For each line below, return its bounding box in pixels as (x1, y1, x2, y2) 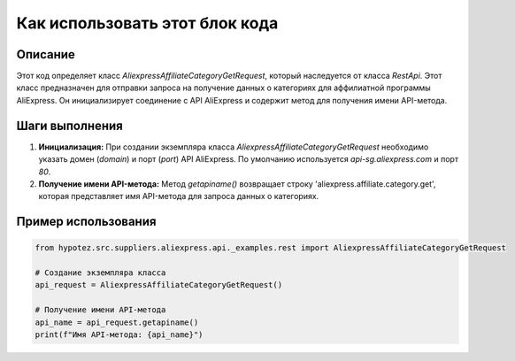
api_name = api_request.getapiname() (35, 317, 199, 327)
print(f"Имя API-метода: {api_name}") (35, 330, 204, 340)
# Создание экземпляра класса (35, 268, 166, 278)
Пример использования (16, 214, 157, 229)
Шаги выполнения (16, 118, 123, 133)
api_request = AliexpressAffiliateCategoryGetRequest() (35, 280, 283, 290)
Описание (16, 47, 75, 62)
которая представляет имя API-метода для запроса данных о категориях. (38, 191, 319, 202)
